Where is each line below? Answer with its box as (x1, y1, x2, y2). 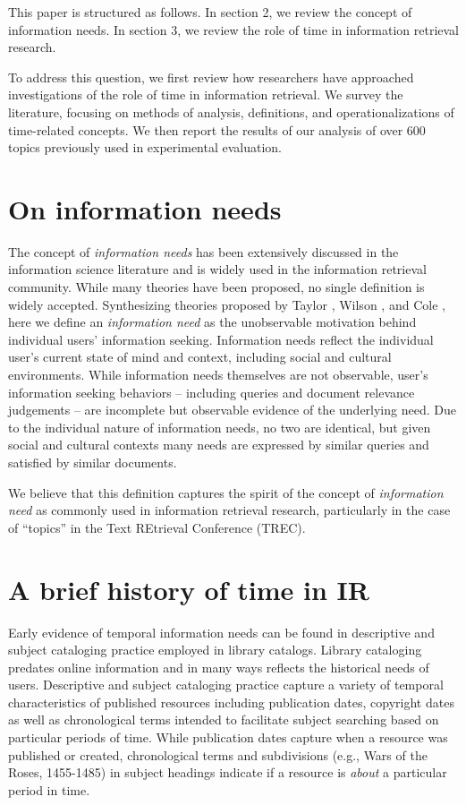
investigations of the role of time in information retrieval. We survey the (8, 85, 403, 104)
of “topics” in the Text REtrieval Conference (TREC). (8, 518, 306, 536)
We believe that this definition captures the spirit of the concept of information (8, 483, 444, 501)
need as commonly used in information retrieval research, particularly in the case (8, 501, 451, 519)
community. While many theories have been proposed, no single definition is (8, 278, 425, 296)
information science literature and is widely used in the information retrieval (8, 260, 427, 278)
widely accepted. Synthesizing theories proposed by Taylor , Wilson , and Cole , (8, 295, 445, 313)
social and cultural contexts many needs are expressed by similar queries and (8, 435, 429, 454)
